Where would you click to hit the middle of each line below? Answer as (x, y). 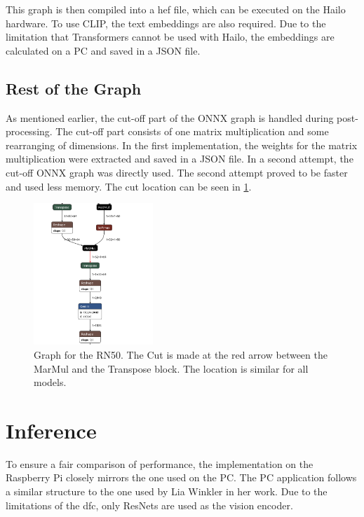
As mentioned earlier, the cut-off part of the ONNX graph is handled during (170, 117)
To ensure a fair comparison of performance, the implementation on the (160, 463)
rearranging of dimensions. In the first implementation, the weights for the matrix (182, 145)
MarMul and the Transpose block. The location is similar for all (171, 368)
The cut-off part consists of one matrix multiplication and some (192, 131)
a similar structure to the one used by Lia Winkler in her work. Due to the (167, 491)
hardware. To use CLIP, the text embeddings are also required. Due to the (166, 23)
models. (50, 382)
